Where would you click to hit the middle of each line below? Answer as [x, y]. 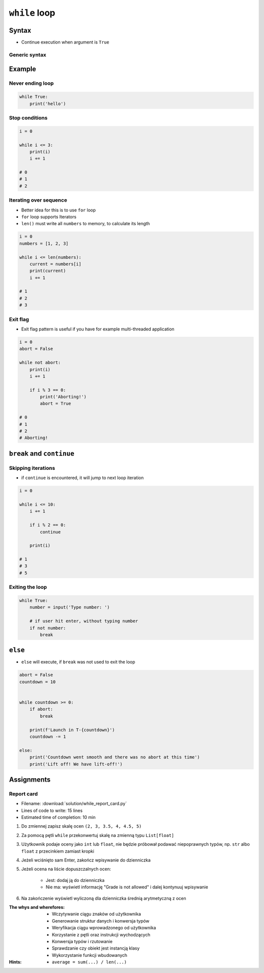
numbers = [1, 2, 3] [44, 243]
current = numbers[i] [55, 264]
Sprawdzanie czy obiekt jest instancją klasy [96, 948]
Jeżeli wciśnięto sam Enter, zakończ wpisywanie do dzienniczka [86, 860]
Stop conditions [28, 117]
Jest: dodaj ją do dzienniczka [75, 880]
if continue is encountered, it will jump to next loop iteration [83, 478]
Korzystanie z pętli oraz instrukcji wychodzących [101, 934]
